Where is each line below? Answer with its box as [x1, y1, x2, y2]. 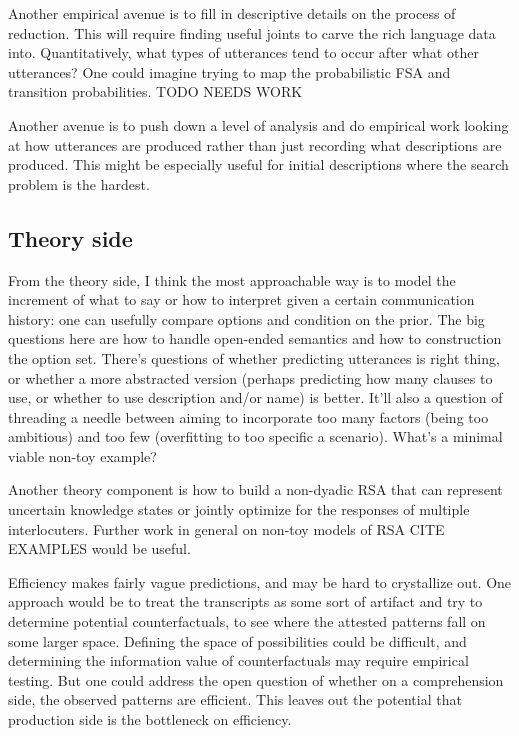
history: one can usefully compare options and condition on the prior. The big [8, 308, 485, 329]
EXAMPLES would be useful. [8, 538, 191, 559]
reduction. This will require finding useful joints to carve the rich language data [8, 22, 496, 43]
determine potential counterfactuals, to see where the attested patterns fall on [8, 611, 486, 632]
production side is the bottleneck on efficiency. [8, 709, 292, 730]
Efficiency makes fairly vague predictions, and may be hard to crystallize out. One [8, 571, 512, 592]
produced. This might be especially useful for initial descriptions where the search [8, 154, 509, 175]
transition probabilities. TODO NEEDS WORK [8, 81, 303, 102]
